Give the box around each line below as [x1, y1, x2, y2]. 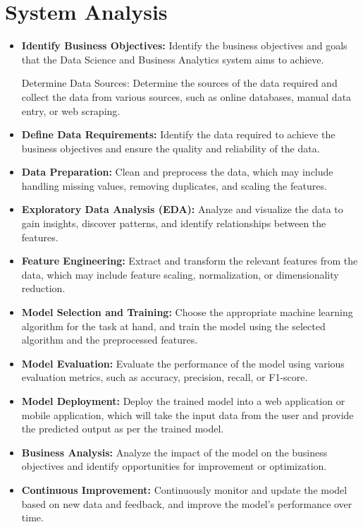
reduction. [21, 281, 66, 296]
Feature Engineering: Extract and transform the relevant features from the [21, 253, 358, 268]
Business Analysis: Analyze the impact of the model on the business [21, 444, 328, 459]
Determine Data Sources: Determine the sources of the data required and [21, 75, 338, 90]
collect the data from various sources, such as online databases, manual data [21, 89, 352, 104]
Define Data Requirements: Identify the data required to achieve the [21, 127, 336, 142]
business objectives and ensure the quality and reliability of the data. [21, 140, 320, 155]
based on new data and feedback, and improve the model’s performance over [21, 496, 352, 511]
